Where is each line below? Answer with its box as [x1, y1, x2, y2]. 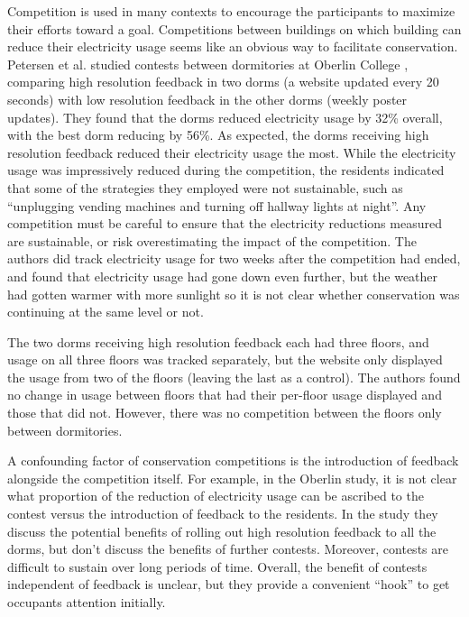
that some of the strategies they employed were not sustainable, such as [7, 178, 403, 197]
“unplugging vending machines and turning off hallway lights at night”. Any [7, 196, 427, 215]
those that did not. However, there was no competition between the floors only [7, 403, 442, 422]
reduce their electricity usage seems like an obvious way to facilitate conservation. [7, 37, 458, 56]
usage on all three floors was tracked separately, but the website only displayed [7, 350, 443, 369]
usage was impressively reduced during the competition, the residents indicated [7, 161, 445, 180]
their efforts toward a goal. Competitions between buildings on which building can [7, 19, 462, 38]
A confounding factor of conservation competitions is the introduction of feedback [7, 451, 459, 470]
